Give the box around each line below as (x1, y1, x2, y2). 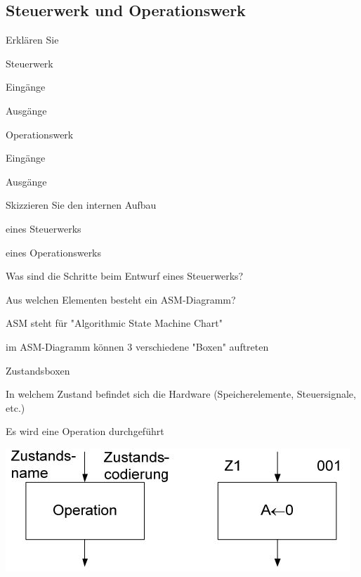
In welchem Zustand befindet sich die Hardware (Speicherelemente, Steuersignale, (6, 387, 356, 401)
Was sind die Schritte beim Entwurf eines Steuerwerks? (6, 268, 244, 283)
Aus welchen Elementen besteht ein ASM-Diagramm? (6, 292, 236, 306)
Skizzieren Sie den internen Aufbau (6, 197, 157, 212)
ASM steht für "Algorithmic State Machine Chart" (6, 316, 223, 330)
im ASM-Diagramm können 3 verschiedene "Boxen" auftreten (6, 339, 269, 354)
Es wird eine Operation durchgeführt (6, 424, 164, 439)
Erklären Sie (6, 32, 59, 47)
